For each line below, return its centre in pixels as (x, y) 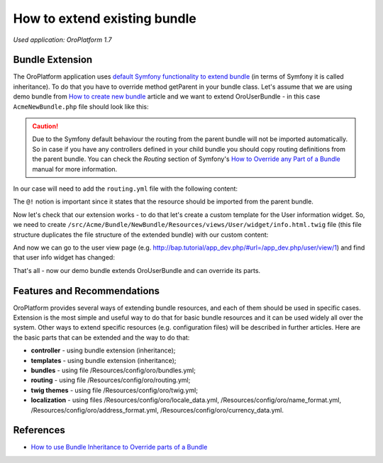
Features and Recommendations (86, 291)
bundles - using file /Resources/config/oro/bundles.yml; (113, 370)
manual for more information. (75, 169)
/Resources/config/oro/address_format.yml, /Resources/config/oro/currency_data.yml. (157, 410)
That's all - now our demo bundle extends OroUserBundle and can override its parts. (137, 270)
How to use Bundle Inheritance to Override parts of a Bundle (119, 447)
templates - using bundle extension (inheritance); (104, 360)
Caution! (45, 126)
